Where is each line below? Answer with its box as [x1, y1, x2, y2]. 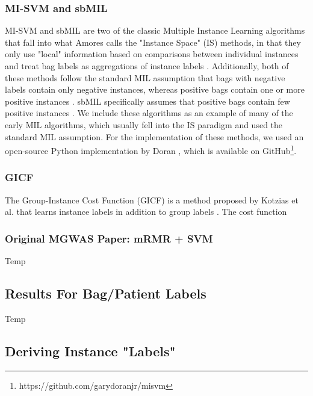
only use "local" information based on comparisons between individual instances [5, 48, 299, 60]
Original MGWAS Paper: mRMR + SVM [5, 230, 213, 246]
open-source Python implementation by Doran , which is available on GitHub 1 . [5, 143, 297, 156]
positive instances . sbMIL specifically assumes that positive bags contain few [5, 94, 290, 107]
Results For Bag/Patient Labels [5, 284, 206, 303]
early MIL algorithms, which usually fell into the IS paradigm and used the [5, 118, 283, 131]
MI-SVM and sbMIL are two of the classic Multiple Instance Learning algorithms [5, 24, 305, 37]
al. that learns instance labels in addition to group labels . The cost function [5, 205, 287, 218]
